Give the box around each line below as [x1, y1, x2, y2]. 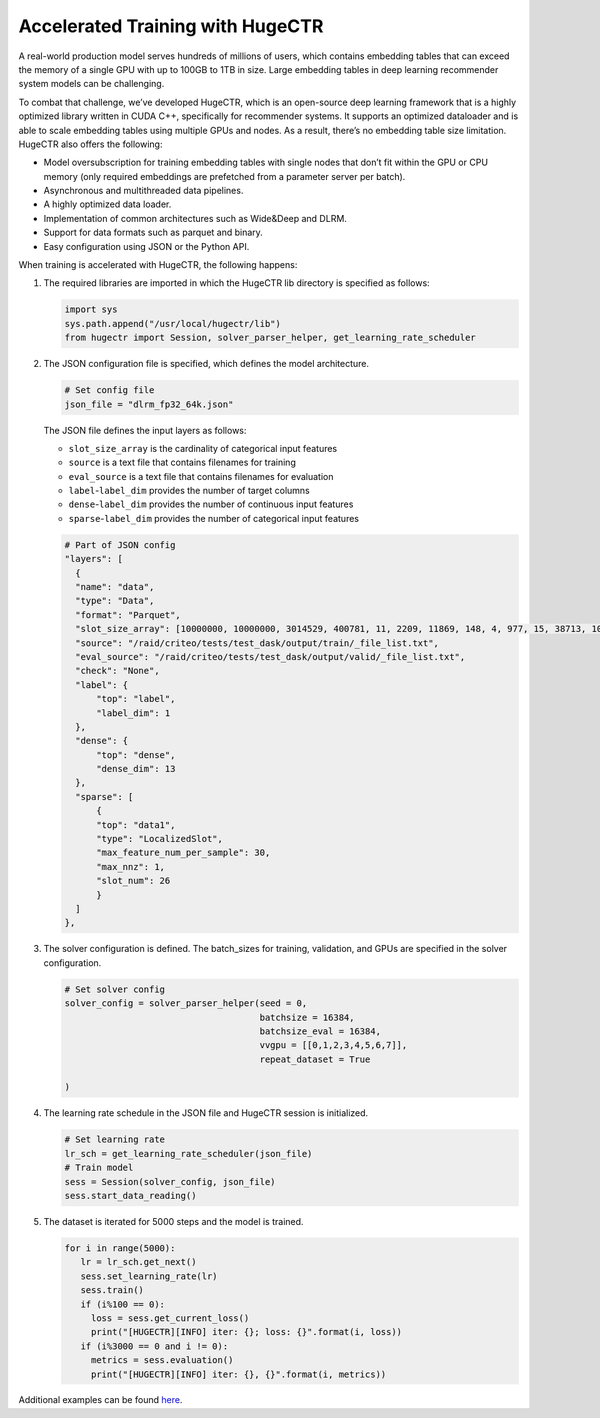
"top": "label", [96, 693, 176, 705]
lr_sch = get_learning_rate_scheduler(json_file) [64, 1148, 313, 1159]
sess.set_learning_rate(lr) [80, 1270, 219, 1282]
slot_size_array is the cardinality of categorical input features [68, 442, 338, 454]
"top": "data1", [96, 819, 176, 830]
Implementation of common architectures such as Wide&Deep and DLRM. [43, 212, 347, 224]
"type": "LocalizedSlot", [96, 833, 224, 845]
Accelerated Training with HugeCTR [18, 15, 324, 37]
